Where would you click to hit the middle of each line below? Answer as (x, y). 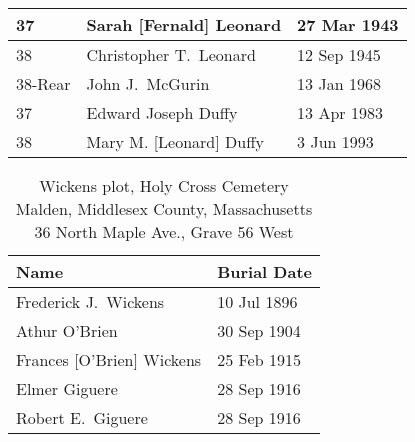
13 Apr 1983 (340, 112)
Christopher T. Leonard (171, 54)
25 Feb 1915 (259, 359)
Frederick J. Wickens (90, 301)
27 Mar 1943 (348, 24)
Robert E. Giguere (82, 417)
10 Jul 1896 (257, 301)
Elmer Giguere (67, 388)
